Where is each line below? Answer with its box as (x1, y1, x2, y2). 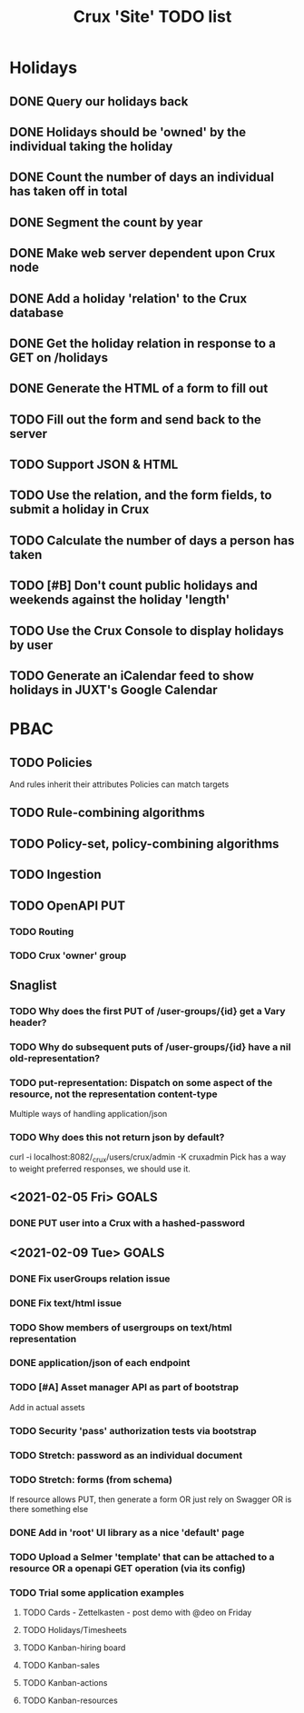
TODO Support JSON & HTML (9, 457, 179, 473)
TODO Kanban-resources (22, 1695, 118, 1706)
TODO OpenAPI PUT (9, 898, 126, 913)
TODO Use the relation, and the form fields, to (9, 488, 272, 503)
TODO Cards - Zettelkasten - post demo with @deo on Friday (22, 1607, 252, 1618)
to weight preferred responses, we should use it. (9, 1163, 191, 1174)
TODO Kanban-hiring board (22, 1642, 126, 1653)
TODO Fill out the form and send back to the (9, 412, 261, 427)
